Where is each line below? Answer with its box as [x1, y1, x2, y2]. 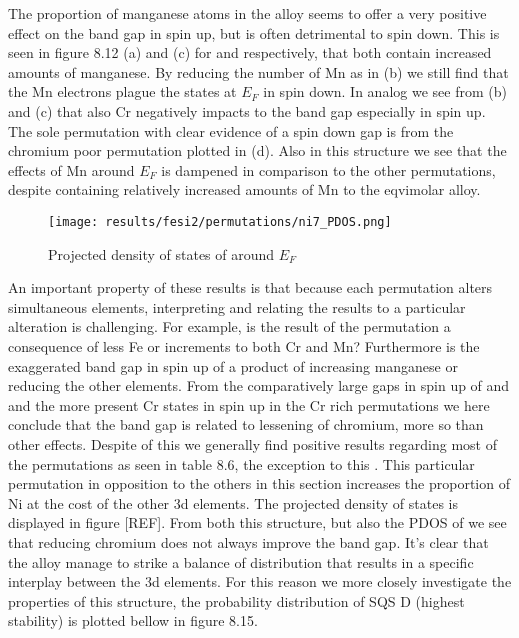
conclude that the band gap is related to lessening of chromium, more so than [8, 414, 484, 435]
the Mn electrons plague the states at [8, 81, 237, 102]
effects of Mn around [8, 159, 135, 180]
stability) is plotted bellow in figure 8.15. [8, 610, 258, 631]
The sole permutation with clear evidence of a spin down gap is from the [8, 120, 454, 141]
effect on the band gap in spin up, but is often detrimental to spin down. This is [8, 22, 500, 43]
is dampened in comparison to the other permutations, [161, 159, 496, 180]
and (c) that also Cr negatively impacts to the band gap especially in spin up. [8, 100, 486, 121]
